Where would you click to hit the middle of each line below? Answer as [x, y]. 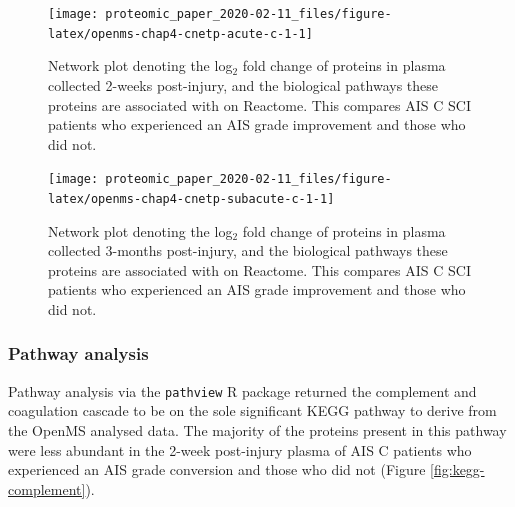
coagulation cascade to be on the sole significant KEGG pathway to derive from [252, 410]
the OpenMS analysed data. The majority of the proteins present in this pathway [257, 430]
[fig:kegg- [457, 469]
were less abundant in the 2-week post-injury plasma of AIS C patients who [240, 449]
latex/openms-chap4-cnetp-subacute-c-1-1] [191, 198]
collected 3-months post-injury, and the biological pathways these [248, 250]
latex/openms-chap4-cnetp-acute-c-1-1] [180, 33]
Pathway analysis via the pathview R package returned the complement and [242, 390]
